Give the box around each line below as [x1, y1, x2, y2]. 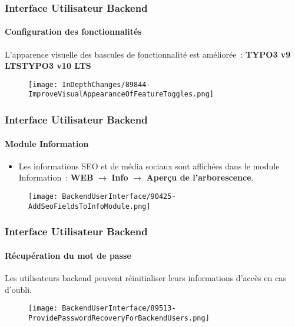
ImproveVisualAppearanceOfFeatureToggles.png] [28, 90, 214, 99]
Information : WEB [18, 171, 94, 183]
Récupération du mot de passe [5, 249, 131, 261]
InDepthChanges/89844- [62, 80, 151, 89]
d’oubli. [5, 283, 32, 295]
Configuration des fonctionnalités [5, 25, 142, 38]
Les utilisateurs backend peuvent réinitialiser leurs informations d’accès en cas [5, 271, 286, 283]
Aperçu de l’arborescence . [146, 171, 254, 183]
